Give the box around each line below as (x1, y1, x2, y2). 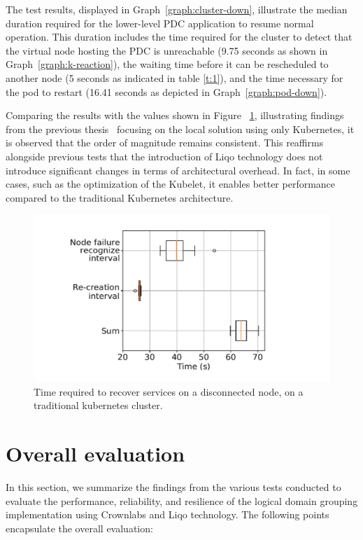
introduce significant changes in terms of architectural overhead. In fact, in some (6, 162, 350, 177)
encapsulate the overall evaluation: (6, 520, 153, 535)
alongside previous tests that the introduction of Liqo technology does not (6, 148, 323, 163)
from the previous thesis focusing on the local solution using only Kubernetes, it (6, 121, 355, 136)
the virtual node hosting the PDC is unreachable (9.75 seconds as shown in (6, 43, 328, 57)
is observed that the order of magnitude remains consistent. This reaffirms (6, 135, 324, 150)
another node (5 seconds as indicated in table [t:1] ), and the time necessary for (6, 70, 343, 85)
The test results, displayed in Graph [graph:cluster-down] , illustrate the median (6, 2, 348, 16)
